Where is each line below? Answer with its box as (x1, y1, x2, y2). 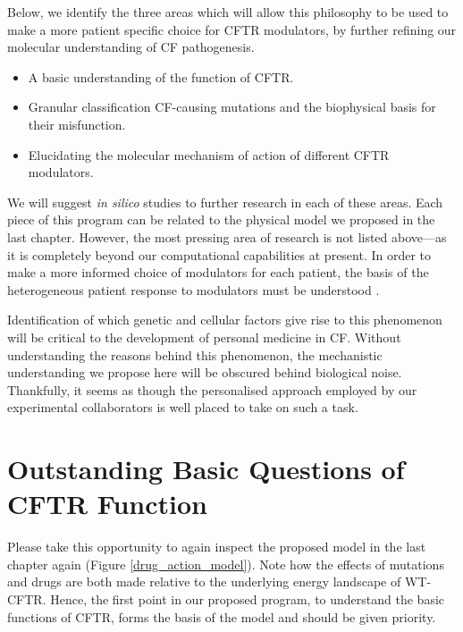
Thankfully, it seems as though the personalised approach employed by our (7, 380, 417, 399)
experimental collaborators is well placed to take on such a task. (7, 398, 358, 417)
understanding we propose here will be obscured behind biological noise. (7, 363, 402, 382)
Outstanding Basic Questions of (7, 451, 405, 487)
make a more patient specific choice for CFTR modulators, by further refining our (7, 20, 457, 38)
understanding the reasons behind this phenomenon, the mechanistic (7, 345, 383, 364)
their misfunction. (28, 114, 126, 133)
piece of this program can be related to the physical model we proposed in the (7, 210, 435, 229)
